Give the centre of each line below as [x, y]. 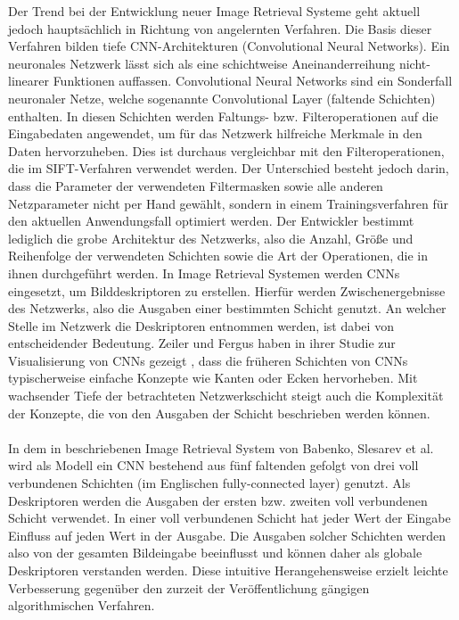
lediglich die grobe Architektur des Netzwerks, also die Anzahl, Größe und [211, 238]
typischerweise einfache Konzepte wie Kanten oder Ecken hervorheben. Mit [213, 378]
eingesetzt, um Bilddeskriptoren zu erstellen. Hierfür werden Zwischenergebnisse [227, 290]
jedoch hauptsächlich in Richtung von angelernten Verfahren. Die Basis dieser [220, 28]
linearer [29, 81]
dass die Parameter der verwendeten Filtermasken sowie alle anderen [196, 185]
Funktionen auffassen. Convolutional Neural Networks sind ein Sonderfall [253, 81]
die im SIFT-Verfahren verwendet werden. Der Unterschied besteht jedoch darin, [229, 168]
